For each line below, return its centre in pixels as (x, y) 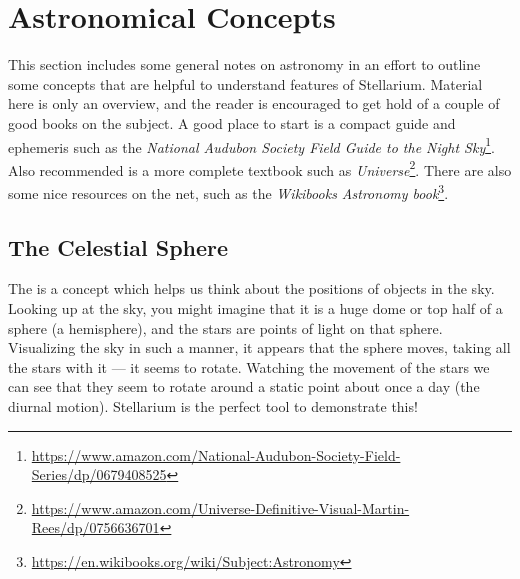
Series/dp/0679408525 (99, 474)
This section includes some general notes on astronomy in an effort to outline (244, 64)
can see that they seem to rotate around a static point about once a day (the (244, 386)
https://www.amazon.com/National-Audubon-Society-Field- (216, 454)
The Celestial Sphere (118, 246)
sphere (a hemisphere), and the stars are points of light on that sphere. (225, 327)
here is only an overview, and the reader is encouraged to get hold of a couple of (254, 103)
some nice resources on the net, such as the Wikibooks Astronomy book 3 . (228, 191)
